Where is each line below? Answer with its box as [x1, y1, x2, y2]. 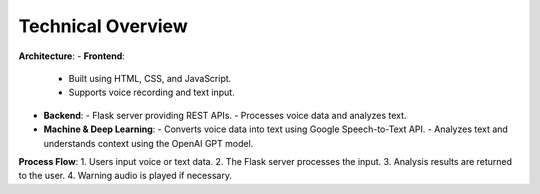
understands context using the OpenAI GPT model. [43, 137, 254, 149]
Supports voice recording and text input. [68, 86, 235, 99]
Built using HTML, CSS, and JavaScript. [68, 72, 232, 84]
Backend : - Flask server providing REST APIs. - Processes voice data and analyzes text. [43, 109, 407, 121]
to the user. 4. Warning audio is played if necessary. [18, 170, 232, 182]
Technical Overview [18, 15, 189, 37]
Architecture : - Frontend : [18, 50, 125, 62]
